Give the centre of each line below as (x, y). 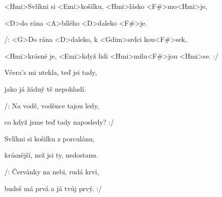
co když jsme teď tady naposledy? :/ (59, 122)
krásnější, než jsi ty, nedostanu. (51, 155)
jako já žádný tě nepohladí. (45, 88)
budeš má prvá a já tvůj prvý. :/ (53, 188)
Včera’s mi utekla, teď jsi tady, (51, 72)
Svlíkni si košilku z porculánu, (50, 138)
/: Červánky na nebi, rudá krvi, (52, 171)
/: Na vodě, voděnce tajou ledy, (52, 105)
